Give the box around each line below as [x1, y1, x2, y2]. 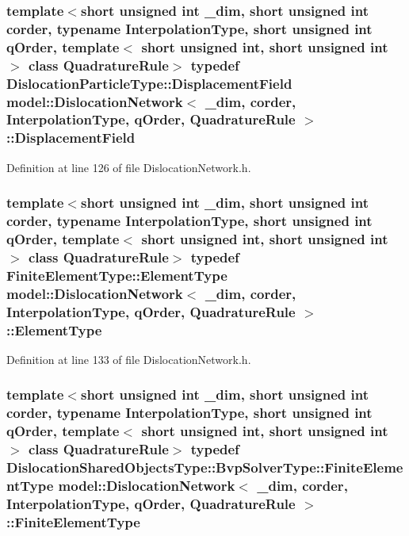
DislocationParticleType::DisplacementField [6, 73, 292, 93]
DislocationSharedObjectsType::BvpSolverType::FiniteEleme [6, 458, 403, 477]
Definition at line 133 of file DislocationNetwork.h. [6, 350, 251, 367]
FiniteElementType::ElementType [6, 265, 227, 285]
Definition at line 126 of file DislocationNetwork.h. [6, 159, 251, 175]
